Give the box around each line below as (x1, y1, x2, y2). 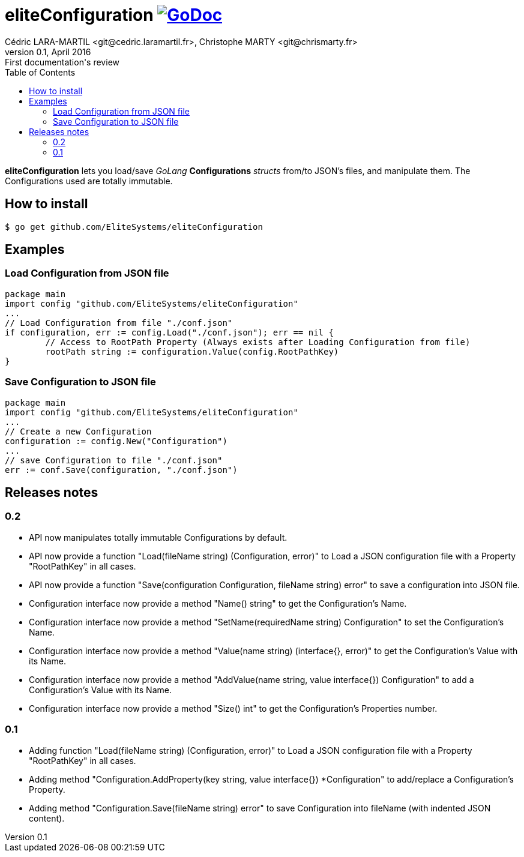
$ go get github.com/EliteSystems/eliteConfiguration (5, 221, 263, 232)
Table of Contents (5, 67, 76, 77)
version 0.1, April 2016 (5, 46, 91, 57)
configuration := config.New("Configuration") (5, 436, 227, 446)
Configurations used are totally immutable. (5, 175, 173, 186)
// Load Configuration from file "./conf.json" (5, 317, 233, 328)
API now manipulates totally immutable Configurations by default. (29, 532, 288, 543)
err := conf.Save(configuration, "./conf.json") (5, 465, 238, 475)
